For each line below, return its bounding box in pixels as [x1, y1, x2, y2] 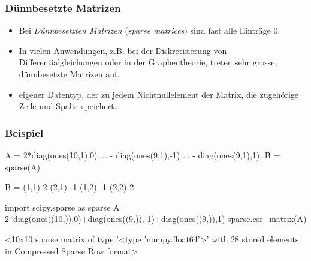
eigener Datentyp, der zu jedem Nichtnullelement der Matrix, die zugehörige [19, 88, 299, 100]
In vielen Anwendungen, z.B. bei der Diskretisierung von [19, 44, 227, 56]
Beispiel [5, 125, 44, 140]
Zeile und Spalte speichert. [19, 100, 117, 112]
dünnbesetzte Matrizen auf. [19, 68, 120, 80]
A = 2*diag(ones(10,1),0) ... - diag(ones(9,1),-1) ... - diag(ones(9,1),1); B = [5, 149, 280, 161]
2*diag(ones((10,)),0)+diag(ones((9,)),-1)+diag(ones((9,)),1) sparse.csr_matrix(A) [5, 212, 307, 225]
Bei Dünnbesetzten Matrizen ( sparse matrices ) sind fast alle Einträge [19, 24, 271, 37]
